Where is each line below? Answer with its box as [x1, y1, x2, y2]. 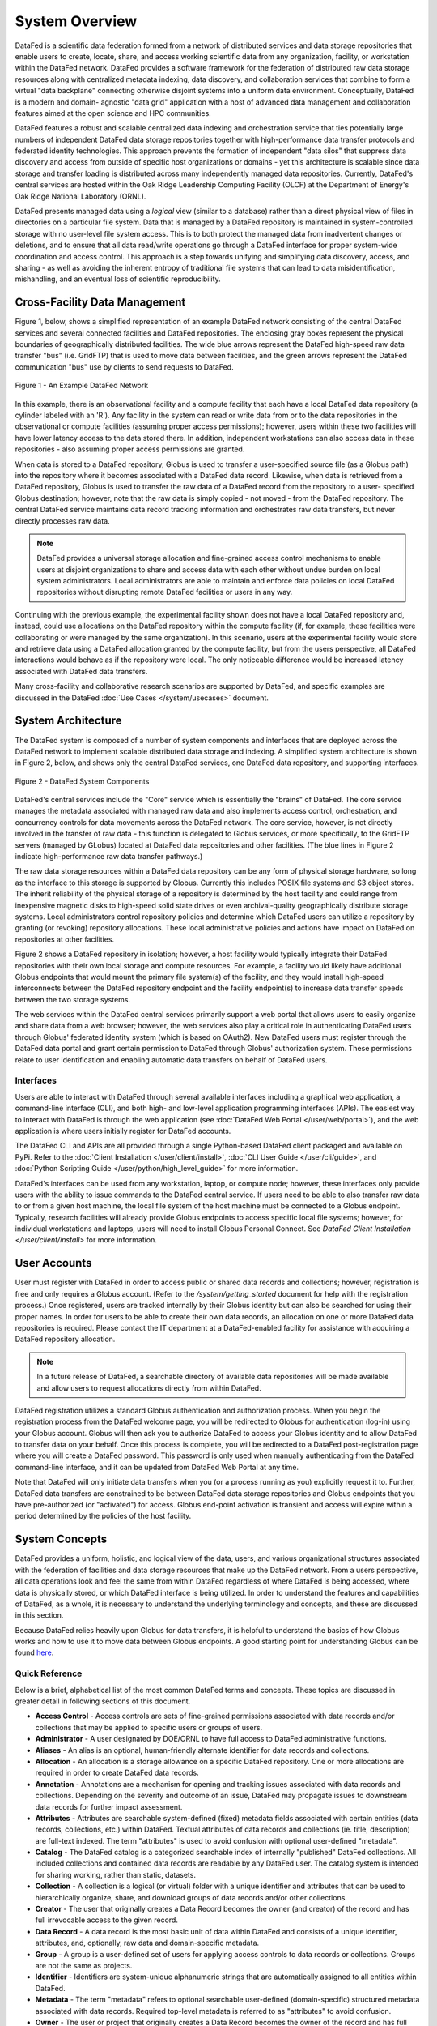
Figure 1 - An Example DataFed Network [15, 381, 149, 391]
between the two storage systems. [15, 994, 131, 1004]
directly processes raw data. [15, 515, 110, 526]
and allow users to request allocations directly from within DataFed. [36, 1383, 262, 1393]
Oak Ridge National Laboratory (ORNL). [15, 191, 146, 201]
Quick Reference [15, 1668, 83, 1679]
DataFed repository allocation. [15, 1334, 116, 1344]
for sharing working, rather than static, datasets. [35, 1870, 196, 1879]
